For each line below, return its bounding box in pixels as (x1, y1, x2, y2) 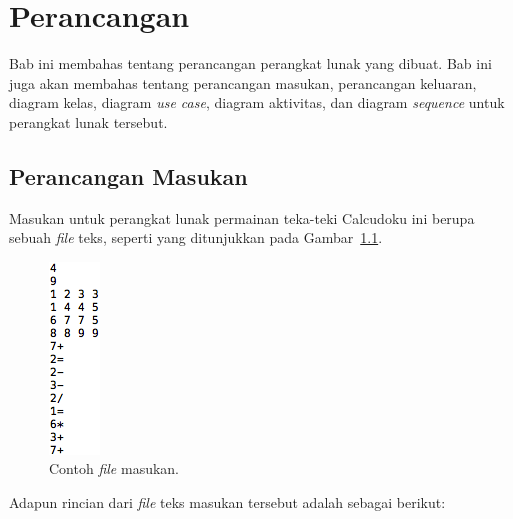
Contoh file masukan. (49, 458, 180, 479)
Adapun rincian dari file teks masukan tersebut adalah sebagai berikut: (9, 492, 446, 513)
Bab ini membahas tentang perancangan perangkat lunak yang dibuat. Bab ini (9, 53, 492, 74)
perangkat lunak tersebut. (9, 111, 168, 132)
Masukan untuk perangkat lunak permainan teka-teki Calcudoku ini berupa (9, 207, 475, 228)
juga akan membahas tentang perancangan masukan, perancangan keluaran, (9, 72, 477, 93)
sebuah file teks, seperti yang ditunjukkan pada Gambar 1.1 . (9, 227, 383, 248)
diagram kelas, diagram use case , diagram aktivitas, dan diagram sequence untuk (9, 92, 505, 113)
